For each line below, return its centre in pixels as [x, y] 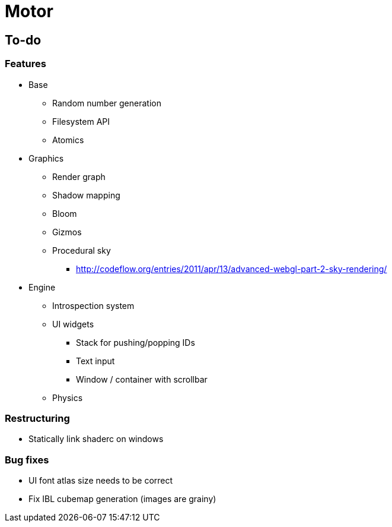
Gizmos [67, 232]
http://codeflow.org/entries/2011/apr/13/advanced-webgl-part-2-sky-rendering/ [232, 269]
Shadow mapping [86, 195]
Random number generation [107, 103]
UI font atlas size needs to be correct [101, 481]
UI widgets [73, 324]
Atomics [68, 140]
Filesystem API [81, 121]
